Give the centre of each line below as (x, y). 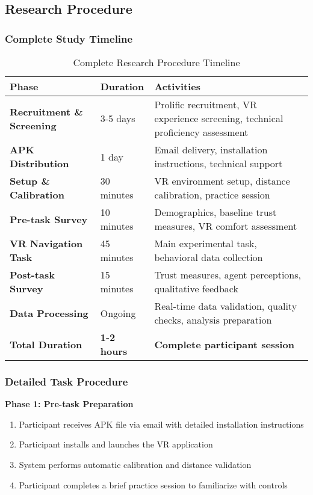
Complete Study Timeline (69, 38)
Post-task (32, 275)
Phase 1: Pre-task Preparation (69, 404)
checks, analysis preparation (213, 320)
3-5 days (118, 118)
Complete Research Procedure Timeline (156, 62)
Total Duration (46, 344)
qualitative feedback (196, 288)
